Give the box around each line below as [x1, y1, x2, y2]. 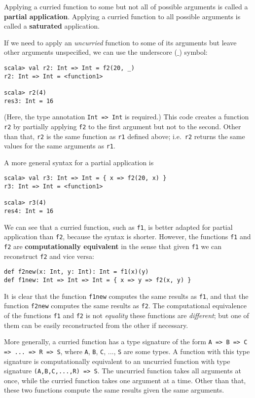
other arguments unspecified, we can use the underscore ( [4, 47, 177, 57]
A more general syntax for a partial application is [4, 157, 154, 167]
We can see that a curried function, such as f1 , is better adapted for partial [4, 221, 233, 232]
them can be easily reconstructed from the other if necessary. [4, 320, 188, 330]
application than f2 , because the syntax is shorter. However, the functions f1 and [4, 231, 251, 242]
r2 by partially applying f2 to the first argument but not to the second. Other [4, 121, 241, 131]
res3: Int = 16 [4, 97, 54, 105]
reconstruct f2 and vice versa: [4, 251, 94, 261]
